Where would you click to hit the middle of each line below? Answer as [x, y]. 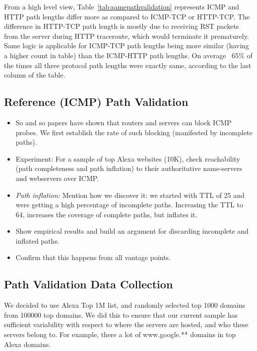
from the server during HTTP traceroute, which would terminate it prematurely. [127, 36]
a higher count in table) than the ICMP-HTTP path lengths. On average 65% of [128, 55]
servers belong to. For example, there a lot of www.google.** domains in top [120, 334]
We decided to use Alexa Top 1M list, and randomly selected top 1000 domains [125, 305]
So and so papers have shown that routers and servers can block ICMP [124, 122]
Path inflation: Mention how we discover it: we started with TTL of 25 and [130, 195]
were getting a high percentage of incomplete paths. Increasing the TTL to [129, 205]
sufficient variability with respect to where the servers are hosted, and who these [126, 324]
